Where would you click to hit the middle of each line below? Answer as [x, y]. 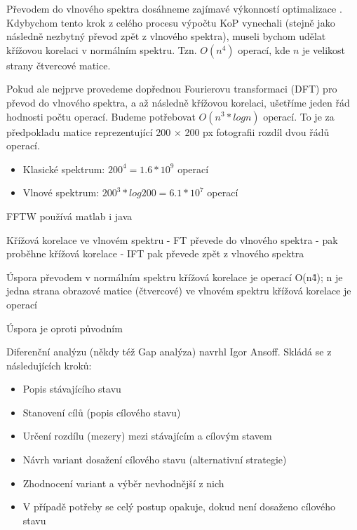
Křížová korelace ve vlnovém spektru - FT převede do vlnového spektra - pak [172, 239]
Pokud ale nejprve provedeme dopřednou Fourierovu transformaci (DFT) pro [172, 89]
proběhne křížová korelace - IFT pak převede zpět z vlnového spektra [155, 253]
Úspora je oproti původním [65, 328]
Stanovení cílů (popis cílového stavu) [102, 412]
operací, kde [264, 49]
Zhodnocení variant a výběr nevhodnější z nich [123, 483]
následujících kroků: [49, 365]
